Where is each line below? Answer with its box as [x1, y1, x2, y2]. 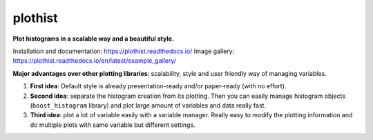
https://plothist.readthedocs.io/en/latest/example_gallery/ [12, 57, 176, 65]
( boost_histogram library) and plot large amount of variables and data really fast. [30, 101, 266, 110]
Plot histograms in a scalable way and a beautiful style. [12, 34, 174, 43]
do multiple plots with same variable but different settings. [30, 121, 196, 129]
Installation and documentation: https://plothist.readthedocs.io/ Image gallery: [12, 47, 235, 55]
